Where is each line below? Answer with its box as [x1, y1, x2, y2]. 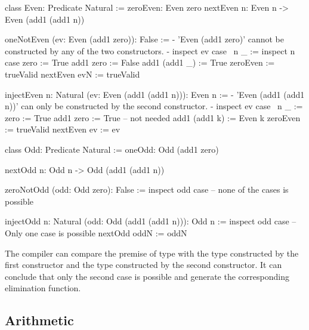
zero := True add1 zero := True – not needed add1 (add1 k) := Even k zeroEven [5, 111, 301, 124]
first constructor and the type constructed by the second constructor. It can [5, 258, 282, 271]
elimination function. [5, 282, 81, 294]
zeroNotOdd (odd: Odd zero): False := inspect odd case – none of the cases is [5, 183, 289, 196]
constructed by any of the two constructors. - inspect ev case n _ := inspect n [5, 44, 295, 57]
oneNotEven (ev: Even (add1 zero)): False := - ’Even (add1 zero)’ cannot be [5, 33, 284, 45]
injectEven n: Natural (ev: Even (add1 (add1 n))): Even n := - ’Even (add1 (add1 [5, 88, 305, 100]
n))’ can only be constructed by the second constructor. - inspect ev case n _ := [5, 100, 303, 112]
